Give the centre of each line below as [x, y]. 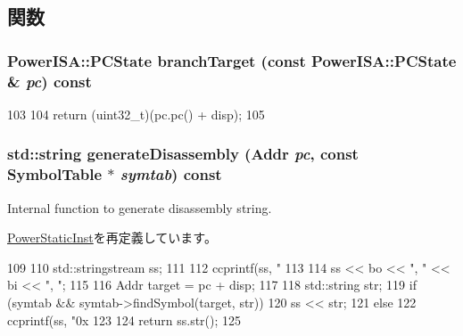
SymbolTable [55, 174]
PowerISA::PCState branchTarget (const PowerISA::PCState [232, 60]
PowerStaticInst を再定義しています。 [112, 238]
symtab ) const [171, 174]
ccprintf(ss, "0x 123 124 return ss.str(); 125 [124, 320]
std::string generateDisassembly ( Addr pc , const [183, 154]
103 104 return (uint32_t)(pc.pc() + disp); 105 [136, 114]
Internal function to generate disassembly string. [140, 207]
